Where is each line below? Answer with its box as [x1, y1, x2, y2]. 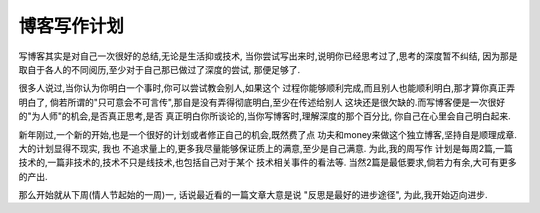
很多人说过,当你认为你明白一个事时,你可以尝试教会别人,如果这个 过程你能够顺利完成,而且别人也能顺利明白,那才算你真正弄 [18, 82, 516, 94]
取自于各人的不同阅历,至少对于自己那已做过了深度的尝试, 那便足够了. [18, 63, 301, 75]
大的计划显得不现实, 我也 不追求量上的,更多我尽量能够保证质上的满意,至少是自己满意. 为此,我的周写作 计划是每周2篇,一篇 [18, 142, 514, 154]
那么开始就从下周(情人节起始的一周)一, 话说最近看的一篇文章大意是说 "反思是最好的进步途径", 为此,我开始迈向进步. [18, 189, 489, 201]
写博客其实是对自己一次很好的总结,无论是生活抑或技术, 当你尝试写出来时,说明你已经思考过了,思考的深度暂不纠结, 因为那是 [18, 50, 519, 62]
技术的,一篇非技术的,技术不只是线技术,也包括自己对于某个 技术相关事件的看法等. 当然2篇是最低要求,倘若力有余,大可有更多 [18, 156, 517, 169]
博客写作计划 [18, 15, 125, 37]
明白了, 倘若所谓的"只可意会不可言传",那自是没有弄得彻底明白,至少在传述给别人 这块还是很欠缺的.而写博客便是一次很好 [18, 96, 505, 108]
